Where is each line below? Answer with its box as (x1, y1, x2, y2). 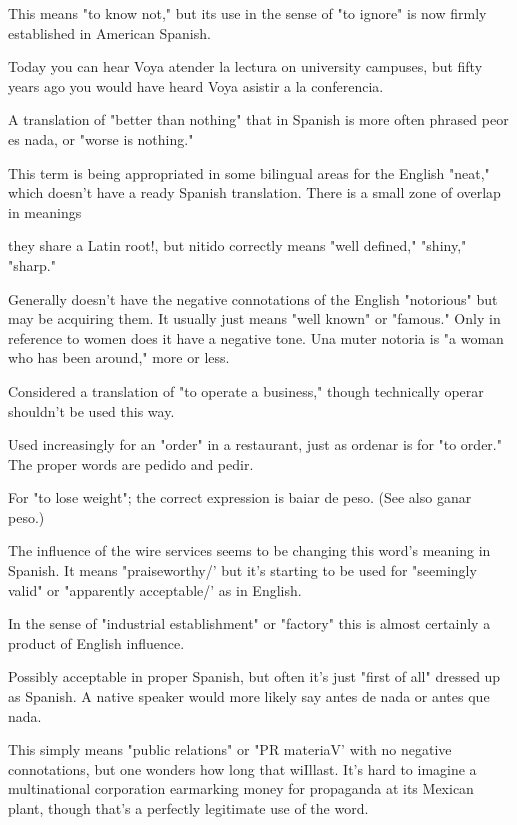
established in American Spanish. (8, 22, 211, 43)
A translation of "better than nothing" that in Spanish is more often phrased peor (8, 109, 509, 130)
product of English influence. (8, 632, 185, 653)
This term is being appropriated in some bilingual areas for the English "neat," (8, 162, 490, 183)
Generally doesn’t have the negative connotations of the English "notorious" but (8, 288, 498, 309)
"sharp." (8, 254, 56, 275)
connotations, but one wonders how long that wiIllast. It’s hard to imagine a (8, 758, 477, 779)
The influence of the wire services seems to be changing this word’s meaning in (8, 540, 491, 561)
